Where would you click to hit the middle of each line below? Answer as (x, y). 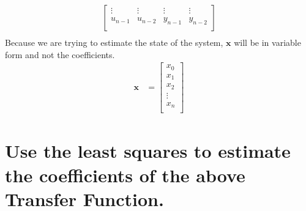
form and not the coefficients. (60, 54)
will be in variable (267, 43)
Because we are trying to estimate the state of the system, (114, 43)
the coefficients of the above (125, 175)
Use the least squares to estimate (148, 151)
